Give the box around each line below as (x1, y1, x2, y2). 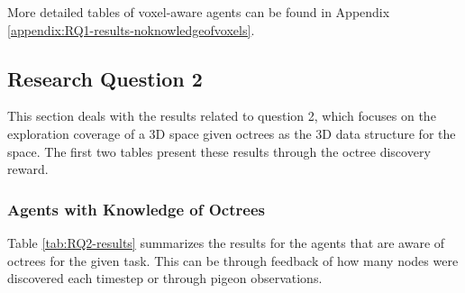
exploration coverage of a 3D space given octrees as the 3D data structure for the (7, 124, 456, 142)
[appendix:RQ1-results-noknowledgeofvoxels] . (7, 20, 255, 39)
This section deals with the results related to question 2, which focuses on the (7, 106, 436, 125)
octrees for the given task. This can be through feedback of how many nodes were (7, 251, 459, 270)
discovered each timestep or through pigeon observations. (7, 269, 323, 288)
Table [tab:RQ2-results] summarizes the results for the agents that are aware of (7, 233, 445, 252)
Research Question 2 (7, 64, 203, 92)
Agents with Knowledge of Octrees (7, 197, 265, 220)
